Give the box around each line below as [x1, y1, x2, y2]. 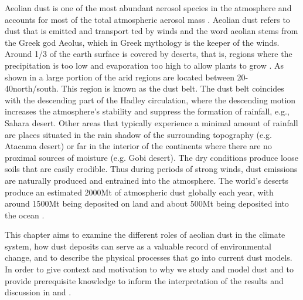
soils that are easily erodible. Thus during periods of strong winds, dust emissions [5, 163, 298, 175]
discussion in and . [5, 286, 72, 298]
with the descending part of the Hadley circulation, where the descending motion [5, 93, 296, 106]
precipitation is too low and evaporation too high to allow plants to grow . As [5, 59, 284, 71]
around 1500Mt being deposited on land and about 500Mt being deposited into [5, 197, 289, 210]
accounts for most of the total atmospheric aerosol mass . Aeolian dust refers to [5, 13, 290, 25]
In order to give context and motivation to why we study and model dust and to [5, 263, 294, 275]
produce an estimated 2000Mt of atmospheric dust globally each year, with [5, 186, 274, 198]
